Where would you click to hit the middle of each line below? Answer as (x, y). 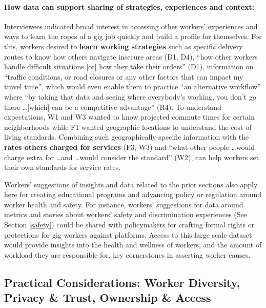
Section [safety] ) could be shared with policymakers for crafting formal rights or (129, 225)
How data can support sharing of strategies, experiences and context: (129, 6)
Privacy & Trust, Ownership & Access (108, 297)
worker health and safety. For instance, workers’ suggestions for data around (124, 204)
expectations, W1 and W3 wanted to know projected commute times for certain (129, 117)
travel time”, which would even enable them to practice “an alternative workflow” (132, 86)
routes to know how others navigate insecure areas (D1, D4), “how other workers (131, 56)
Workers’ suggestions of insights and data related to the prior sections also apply (131, 184)
